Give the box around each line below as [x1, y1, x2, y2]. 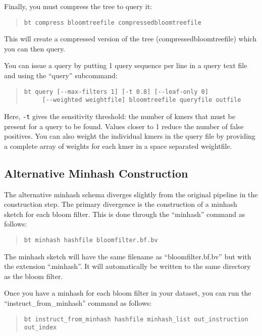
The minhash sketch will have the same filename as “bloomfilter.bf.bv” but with [4, 251, 251, 261]
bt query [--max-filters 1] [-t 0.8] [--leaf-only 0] [24, 88, 208, 95]
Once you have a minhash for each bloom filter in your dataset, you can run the [4, 288, 251, 298]
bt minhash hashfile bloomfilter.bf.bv [24, 236, 158, 244]
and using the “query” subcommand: [4, 70, 118, 81]
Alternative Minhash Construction [4, 165, 188, 181]
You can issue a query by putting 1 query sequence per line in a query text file [4, 60, 247, 71]
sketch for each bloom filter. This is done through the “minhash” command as [4, 208, 245, 219]
